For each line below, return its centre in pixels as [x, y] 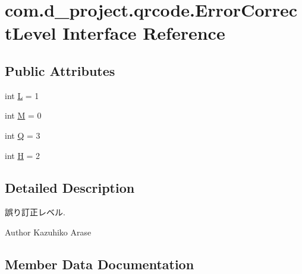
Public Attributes [60, 70]
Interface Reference [144, 33]
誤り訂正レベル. [35, 212]
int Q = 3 [23, 135]
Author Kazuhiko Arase [48, 232]
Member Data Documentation [100, 264]
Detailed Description [70, 187]
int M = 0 [23, 115]
